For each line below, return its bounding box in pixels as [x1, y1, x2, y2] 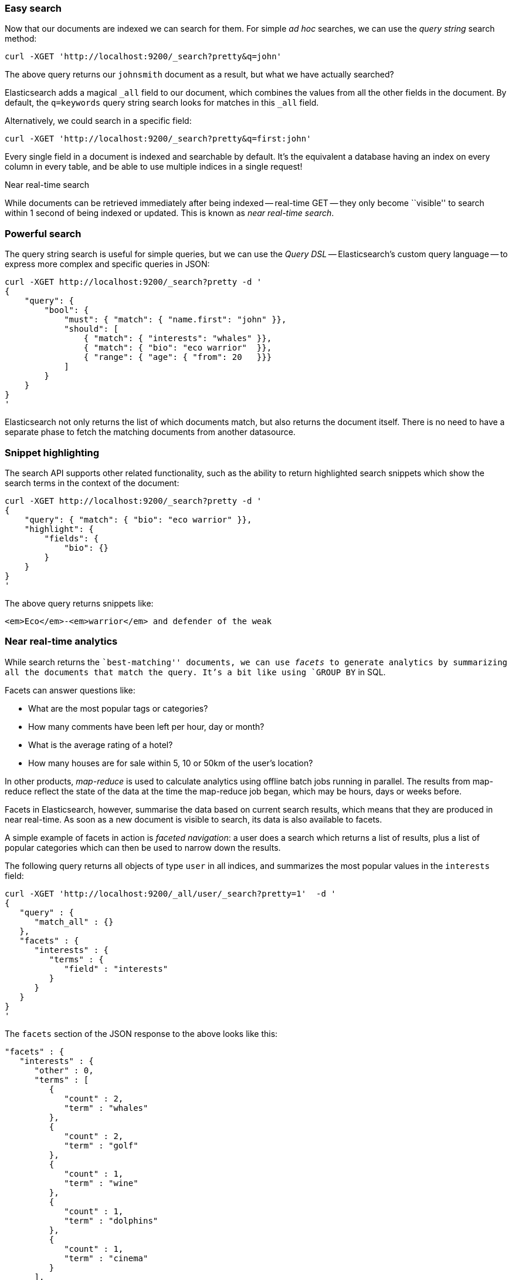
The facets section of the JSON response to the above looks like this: [5, 1028, 278, 1039]
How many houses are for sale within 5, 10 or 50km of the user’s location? [28, 757, 313, 768]
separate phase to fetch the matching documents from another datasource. [5, 427, 296, 437]
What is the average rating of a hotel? [28, 739, 173, 750]
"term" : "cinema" [64, 1253, 148, 1263]
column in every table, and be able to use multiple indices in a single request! [5, 161, 303, 172]
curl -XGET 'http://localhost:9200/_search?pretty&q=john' [5, 52, 282, 62]
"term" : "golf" [64, 1140, 138, 1150]
